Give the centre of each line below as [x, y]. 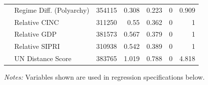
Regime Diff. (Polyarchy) [52, 10]
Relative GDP [35, 34]
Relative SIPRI [37, 46]
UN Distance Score [43, 58]
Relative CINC [37, 22]
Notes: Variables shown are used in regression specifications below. [104, 77]
